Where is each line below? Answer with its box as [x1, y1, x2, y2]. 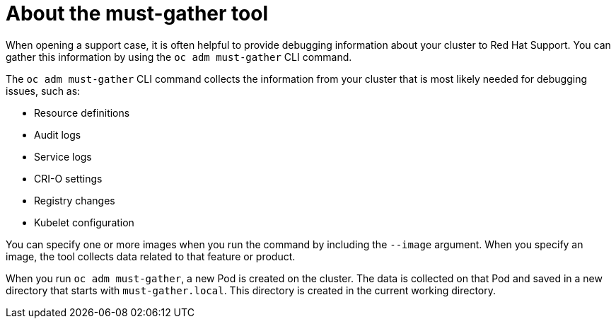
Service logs [34, 150, 92, 163]
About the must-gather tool [6, 1, 268, 25]
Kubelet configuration [34, 216, 134, 228]
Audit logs [34, 128, 81, 141]
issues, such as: [6, 84, 81, 97]
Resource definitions [34, 106, 130, 119]
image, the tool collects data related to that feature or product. [6, 250, 296, 262]
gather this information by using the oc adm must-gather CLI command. [6, 50, 352, 63]
